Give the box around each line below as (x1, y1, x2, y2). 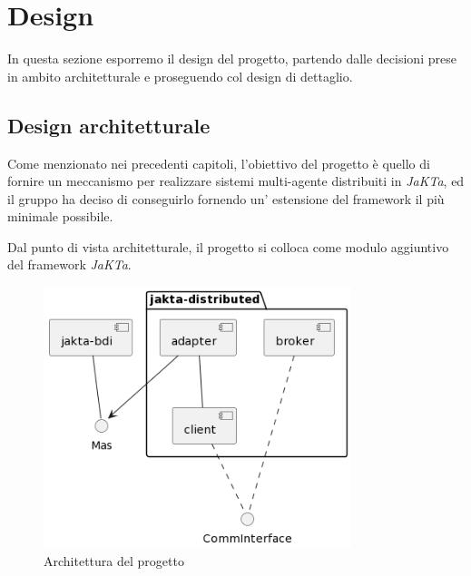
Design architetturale (7, 111, 211, 139)
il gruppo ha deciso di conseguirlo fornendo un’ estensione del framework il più (7, 189, 445, 208)
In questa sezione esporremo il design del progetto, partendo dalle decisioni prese (7, 49, 456, 68)
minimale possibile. (7, 207, 113, 226)
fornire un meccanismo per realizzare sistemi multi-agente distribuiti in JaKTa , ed (7, 171, 465, 190)
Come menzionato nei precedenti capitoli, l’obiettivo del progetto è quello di (7, 153, 430, 172)
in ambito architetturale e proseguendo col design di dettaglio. (7, 66, 353, 85)
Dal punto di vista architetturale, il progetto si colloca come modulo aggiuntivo (7, 237, 449, 256)
